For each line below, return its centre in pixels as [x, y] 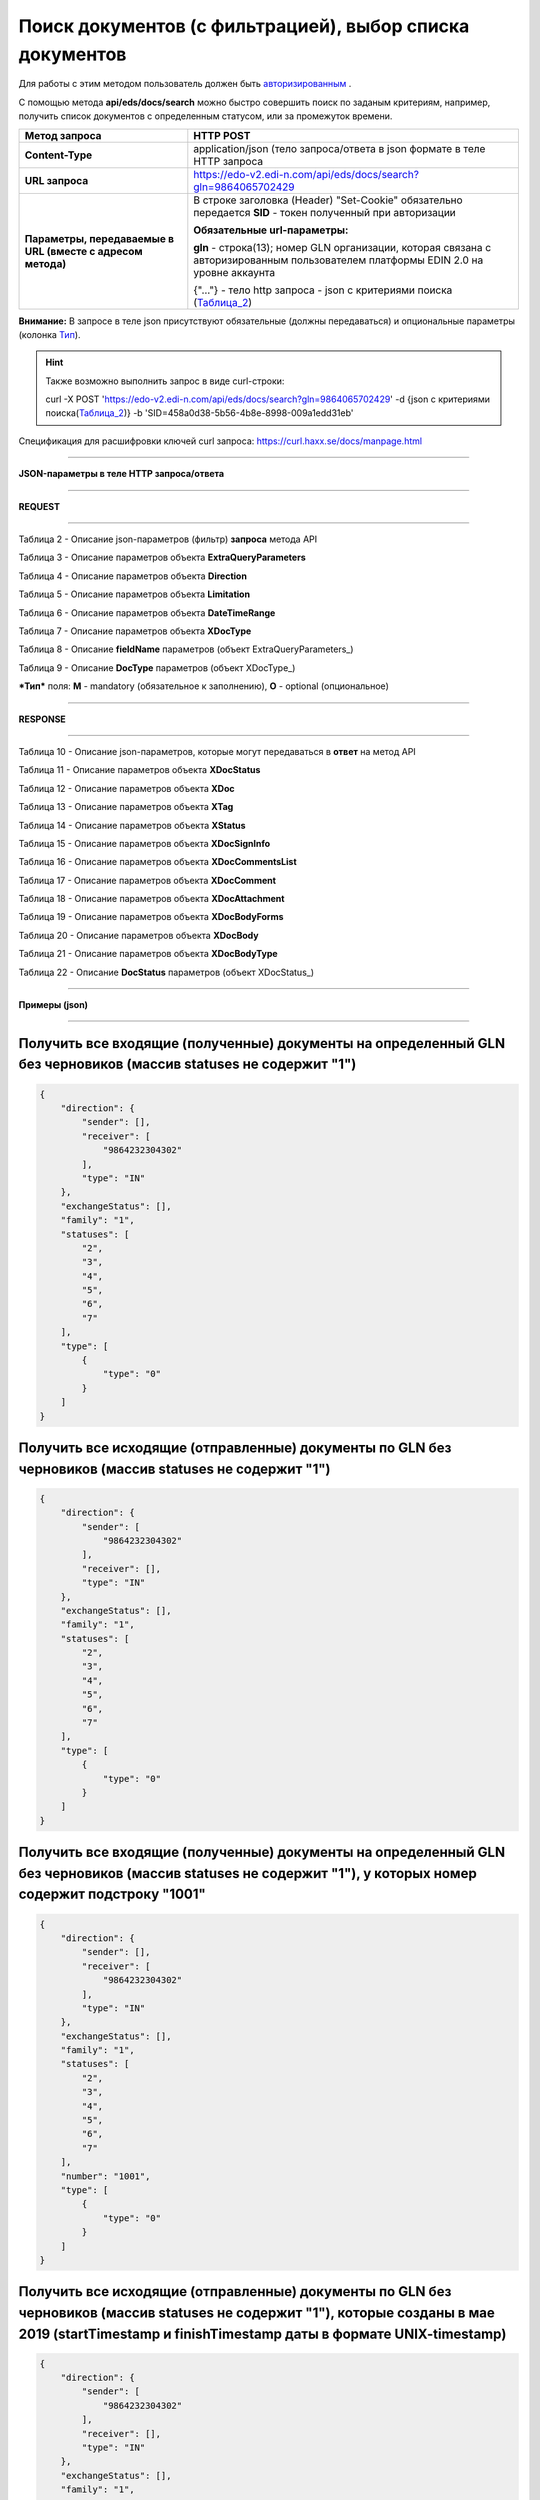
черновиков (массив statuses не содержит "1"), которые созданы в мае [256, 2312]
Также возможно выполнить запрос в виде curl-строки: [165, 381]
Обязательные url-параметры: [271, 230]
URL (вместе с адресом [83, 251]
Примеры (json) [53, 1005]
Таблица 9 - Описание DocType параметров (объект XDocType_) [157, 667]
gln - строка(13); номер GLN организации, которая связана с [342, 247]
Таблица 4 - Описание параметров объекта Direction [132, 576]
